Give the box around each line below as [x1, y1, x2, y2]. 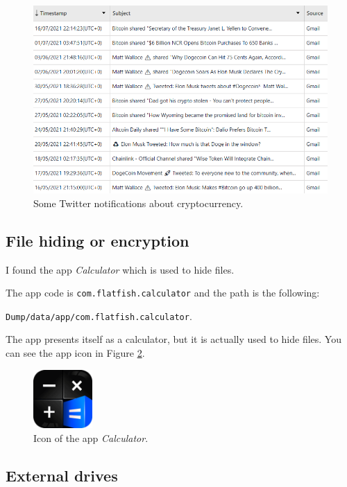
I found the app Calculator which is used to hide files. [6, 262, 235, 276]
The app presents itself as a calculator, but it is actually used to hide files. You [6, 332, 341, 346]
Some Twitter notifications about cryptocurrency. [33, 195, 244, 210]
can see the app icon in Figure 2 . [6, 346, 145, 360]
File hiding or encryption [6, 229, 189, 251]
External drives [6, 464, 118, 486]
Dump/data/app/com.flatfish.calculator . [6, 308, 192, 323]
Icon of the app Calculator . [33, 430, 149, 445]
